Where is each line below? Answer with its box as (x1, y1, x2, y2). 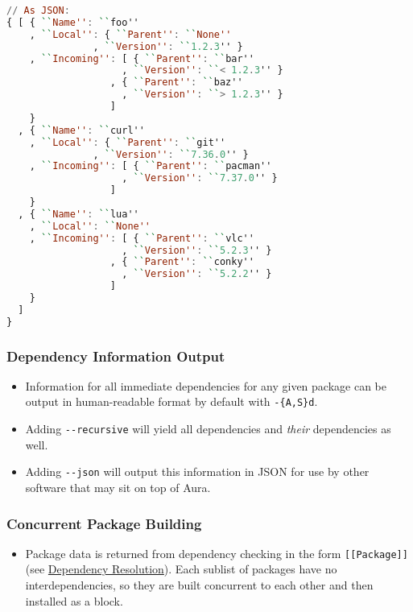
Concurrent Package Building (6, 513, 202, 533)
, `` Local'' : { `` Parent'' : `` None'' (29, 28, 232, 40)
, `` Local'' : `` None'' (29, 220, 151, 232)
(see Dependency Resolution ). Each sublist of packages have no (25, 560, 337, 577)
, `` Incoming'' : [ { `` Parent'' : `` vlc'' (29, 232, 254, 244)
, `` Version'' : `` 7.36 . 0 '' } (93, 148, 249, 160)
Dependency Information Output (6, 345, 225, 366)
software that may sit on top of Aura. (25, 479, 211, 495)
